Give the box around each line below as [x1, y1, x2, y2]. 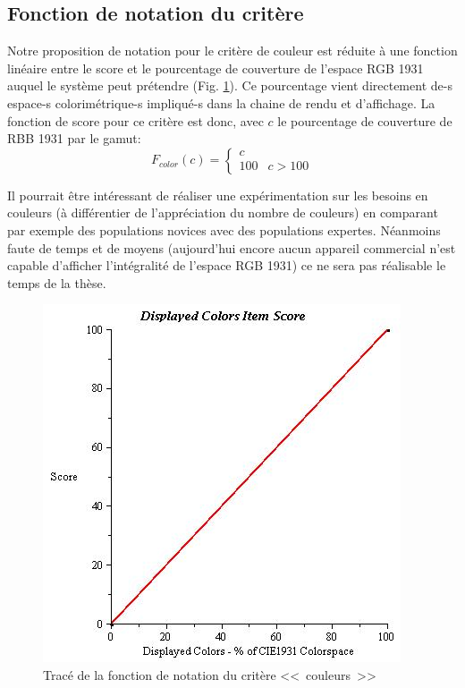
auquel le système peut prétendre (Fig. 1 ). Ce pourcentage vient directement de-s [7, 76, 452, 95]
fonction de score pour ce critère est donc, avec [7, 111, 264, 130]
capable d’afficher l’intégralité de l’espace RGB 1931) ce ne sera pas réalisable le [7, 256, 446, 275]
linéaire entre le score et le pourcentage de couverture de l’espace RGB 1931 [7, 58, 424, 77]
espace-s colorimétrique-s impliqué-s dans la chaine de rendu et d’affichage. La [7, 93, 435, 112]
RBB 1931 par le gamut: [7, 129, 141, 148]
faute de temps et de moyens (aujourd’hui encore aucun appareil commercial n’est [7, 238, 456, 257]
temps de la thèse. [7, 273, 106, 292]
